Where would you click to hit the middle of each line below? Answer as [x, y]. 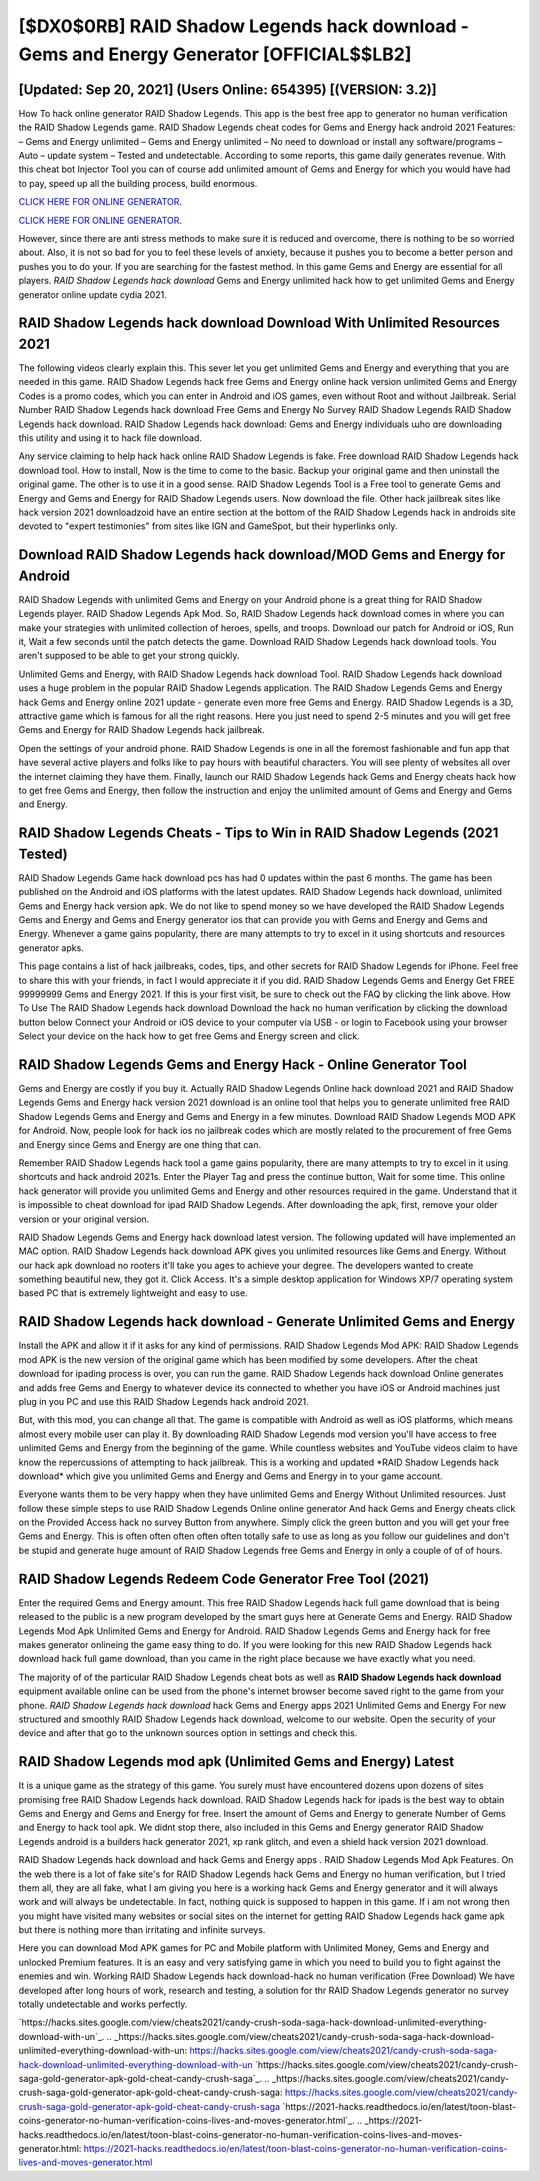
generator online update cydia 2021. [92, 294]
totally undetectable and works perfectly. [103, 2004]
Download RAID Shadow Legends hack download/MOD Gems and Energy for [262, 555]
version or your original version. [84, 1219]
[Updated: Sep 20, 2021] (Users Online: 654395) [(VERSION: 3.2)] [227, 89]
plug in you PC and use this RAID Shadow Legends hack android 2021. [163, 1401]
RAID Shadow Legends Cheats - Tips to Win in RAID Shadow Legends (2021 [258, 833]
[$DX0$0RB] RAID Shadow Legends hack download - [244, 26]
